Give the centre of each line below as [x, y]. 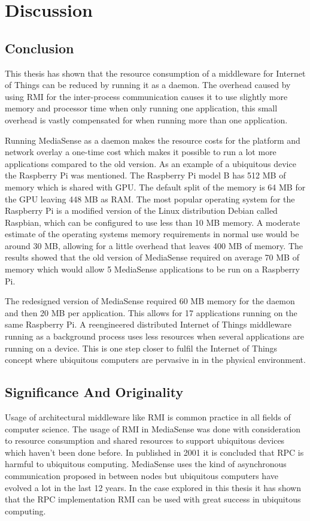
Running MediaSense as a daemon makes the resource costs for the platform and [153, 140]
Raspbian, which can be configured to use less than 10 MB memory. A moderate [153, 222]
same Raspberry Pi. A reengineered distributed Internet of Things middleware [148, 324]
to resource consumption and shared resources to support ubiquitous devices [145, 440]
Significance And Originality [94, 392]
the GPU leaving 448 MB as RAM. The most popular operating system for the [150, 199]
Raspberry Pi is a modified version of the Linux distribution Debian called [141, 210]
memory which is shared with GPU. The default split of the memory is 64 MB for [155, 187]
